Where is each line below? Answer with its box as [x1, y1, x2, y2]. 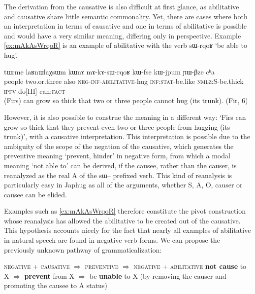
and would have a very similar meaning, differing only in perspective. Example [4, 30, 241, 40]
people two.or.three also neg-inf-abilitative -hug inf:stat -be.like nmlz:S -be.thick [4, 76, 244, 86]
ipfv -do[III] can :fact [4, 85, 65, 96]
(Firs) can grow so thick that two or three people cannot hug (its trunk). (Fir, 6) [4, 95, 248, 106]
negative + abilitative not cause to [133, 261, 247, 271]
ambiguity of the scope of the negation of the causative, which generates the [4, 141, 234, 151]
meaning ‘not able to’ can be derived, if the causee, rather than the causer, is [4, 160, 237, 170]
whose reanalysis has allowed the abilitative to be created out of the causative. [4, 215, 241, 225]
